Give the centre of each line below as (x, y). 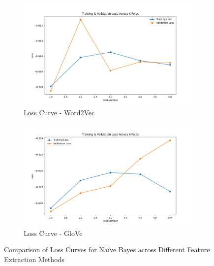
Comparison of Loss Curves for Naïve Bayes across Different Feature (107, 249)
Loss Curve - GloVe (53, 233)
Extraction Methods (34, 259)
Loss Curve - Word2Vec (59, 112)
